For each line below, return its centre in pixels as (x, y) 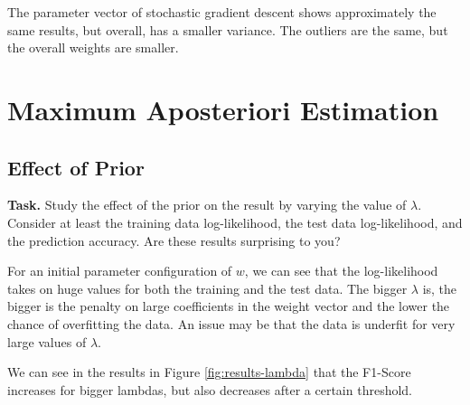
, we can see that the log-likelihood (341, 271)
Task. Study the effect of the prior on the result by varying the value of (207, 205)
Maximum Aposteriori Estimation (223, 109)
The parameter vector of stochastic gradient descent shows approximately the (222, 12)
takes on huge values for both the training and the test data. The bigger (207, 288)
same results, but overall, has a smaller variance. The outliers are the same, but (228, 29)
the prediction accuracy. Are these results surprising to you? (174, 240)
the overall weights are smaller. (93, 47)
